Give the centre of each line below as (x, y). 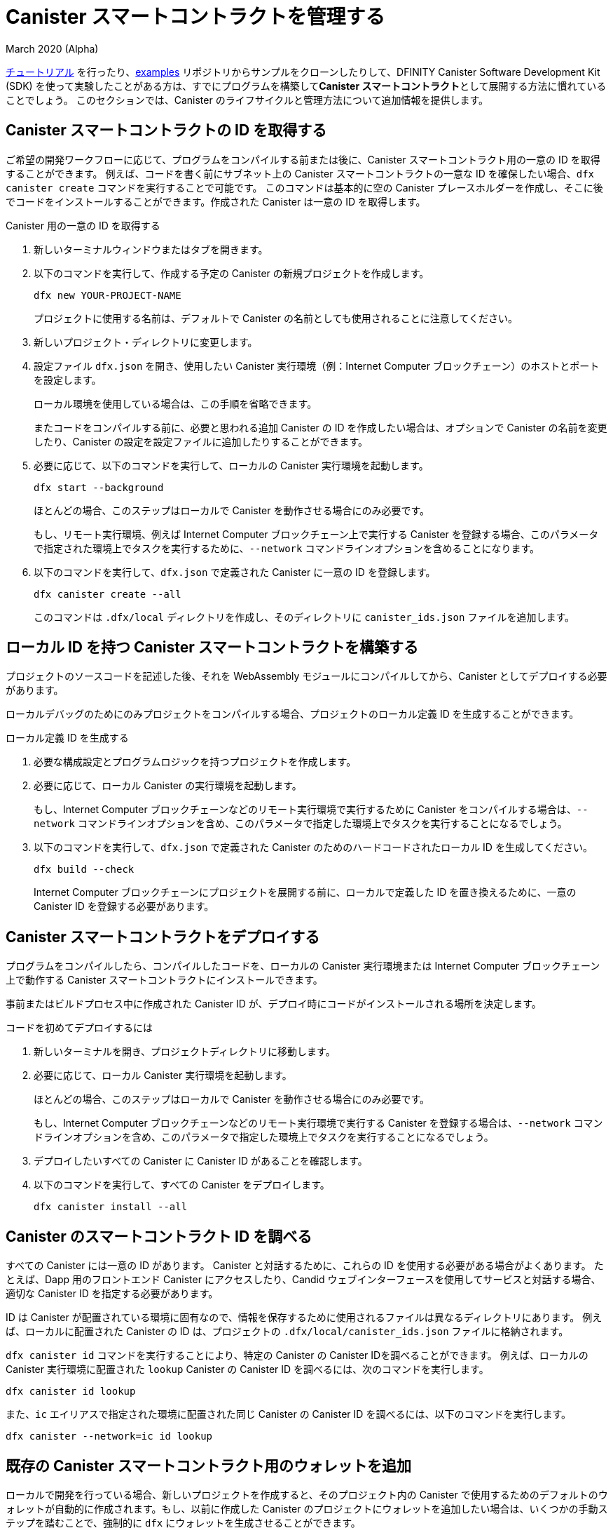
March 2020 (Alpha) (52, 48)
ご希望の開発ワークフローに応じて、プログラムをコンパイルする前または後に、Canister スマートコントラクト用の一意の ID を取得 (303, 159)
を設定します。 (68, 380)
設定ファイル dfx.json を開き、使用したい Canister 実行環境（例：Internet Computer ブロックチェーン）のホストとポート (317, 366)
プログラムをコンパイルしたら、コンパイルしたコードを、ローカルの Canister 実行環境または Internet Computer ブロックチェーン (303, 966)
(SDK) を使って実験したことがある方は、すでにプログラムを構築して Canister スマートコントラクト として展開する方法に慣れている (306, 86)
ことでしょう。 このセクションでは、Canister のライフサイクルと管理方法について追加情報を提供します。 (247, 100)
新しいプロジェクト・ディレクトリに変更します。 (146, 342)
